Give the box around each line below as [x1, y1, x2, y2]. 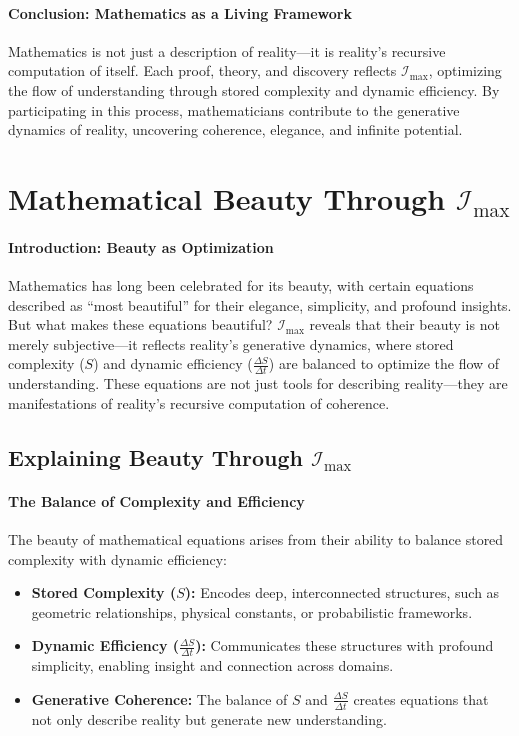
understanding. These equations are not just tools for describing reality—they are [8, 373, 508, 394]
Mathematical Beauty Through [8, 177, 446, 218]
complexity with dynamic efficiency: [8, 548, 227, 569]
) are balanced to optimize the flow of [268, 353, 500, 374]
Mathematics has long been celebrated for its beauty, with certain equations [8, 274, 474, 295]
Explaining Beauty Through [8, 441, 303, 472]
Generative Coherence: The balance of [31, 688, 288, 709]
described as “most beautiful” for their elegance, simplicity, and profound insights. [8, 294, 512, 315]
